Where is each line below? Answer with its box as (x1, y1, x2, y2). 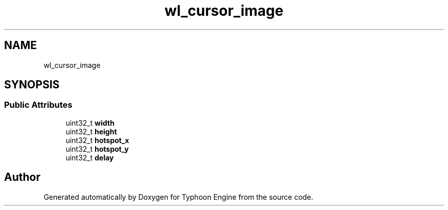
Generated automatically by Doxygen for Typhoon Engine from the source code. (43, 192, 313, 201)
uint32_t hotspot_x (65, 135, 129, 145)
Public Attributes (4, 100, 73, 110)
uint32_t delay (65, 153, 114, 162)
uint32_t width (65, 118, 115, 127)
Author (4, 171, 40, 184)
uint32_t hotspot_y (65, 144, 129, 153)
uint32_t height (65, 127, 117, 136)
